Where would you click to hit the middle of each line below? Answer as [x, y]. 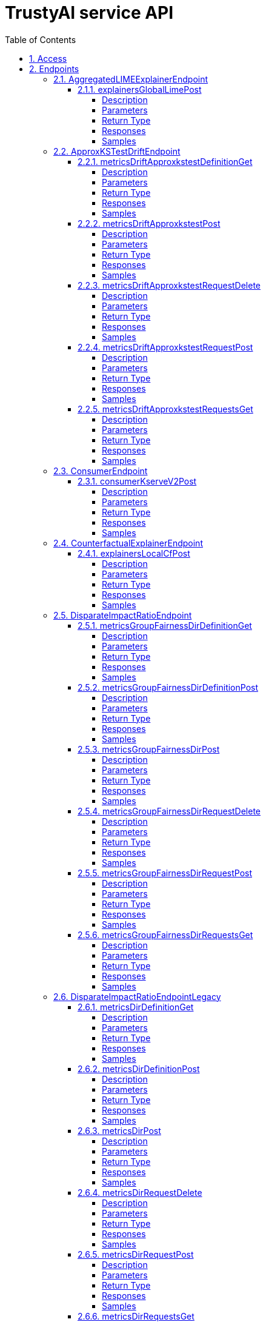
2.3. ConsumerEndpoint [101, 471]
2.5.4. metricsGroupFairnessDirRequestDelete [169, 811]
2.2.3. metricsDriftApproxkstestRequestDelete [169, 285]
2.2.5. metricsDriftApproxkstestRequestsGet [165, 409]
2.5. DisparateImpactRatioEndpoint [123, 615]
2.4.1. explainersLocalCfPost [134, 553]
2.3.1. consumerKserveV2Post [137, 481]
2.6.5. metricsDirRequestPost [136, 1254]
